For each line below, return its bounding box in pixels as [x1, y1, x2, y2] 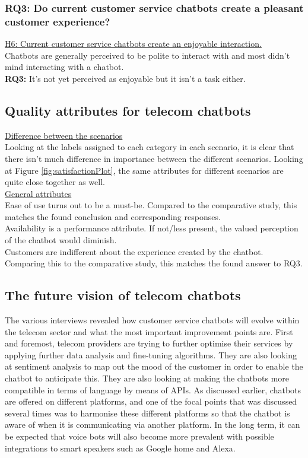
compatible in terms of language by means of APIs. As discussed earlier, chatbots [5, 383, 301, 396]
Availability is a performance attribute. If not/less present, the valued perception [5, 222, 299, 234]
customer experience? [5, 14, 110, 28]
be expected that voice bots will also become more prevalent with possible [5, 430, 274, 442]
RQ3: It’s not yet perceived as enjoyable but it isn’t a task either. [5, 72, 246, 84]
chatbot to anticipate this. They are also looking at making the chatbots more [5, 372, 290, 384]
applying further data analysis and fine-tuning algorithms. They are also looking [5, 348, 297, 361]
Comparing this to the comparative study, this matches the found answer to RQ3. [5, 257, 303, 269]
